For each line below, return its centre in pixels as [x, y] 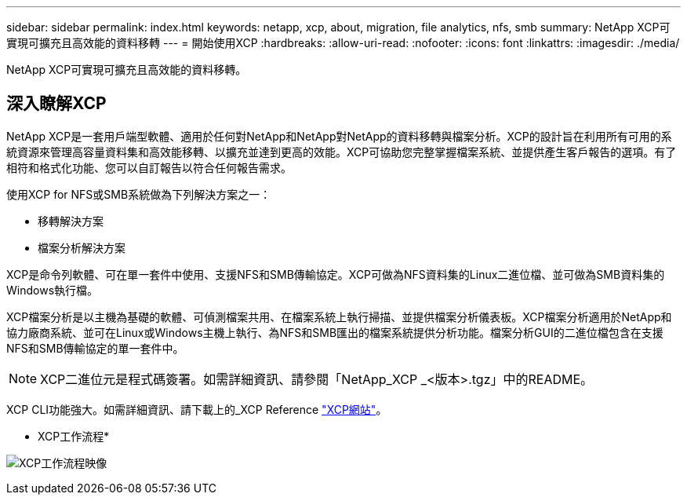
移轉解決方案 [71, 221]
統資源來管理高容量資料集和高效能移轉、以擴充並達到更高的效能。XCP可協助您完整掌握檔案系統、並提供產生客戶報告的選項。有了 [342, 152]
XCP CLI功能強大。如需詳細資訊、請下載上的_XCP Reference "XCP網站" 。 [197, 409]
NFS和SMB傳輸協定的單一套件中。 [95, 348]
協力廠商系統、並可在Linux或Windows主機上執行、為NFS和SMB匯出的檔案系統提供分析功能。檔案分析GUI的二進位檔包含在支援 [335, 332]
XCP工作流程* [74, 436]
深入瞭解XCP [56, 104]
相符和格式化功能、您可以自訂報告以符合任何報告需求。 [149, 167]
